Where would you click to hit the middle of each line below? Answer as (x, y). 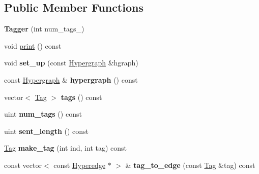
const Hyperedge (79, 165)
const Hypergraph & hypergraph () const (71, 79)
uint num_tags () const (43, 114)
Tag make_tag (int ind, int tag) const (66, 148)
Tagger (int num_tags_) (44, 29)
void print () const (33, 45)
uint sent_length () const (47, 131)
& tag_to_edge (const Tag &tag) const (190, 165)
